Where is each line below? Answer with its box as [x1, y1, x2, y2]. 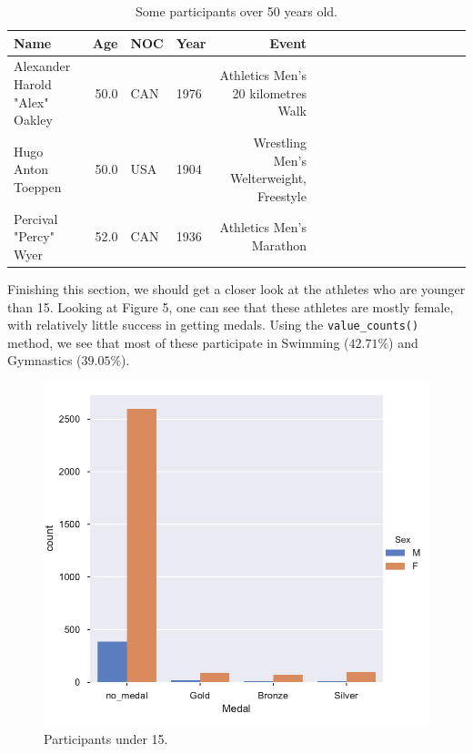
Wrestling [253, 133, 307, 152]
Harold [14, 75, 52, 94]
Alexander [14, 56, 71, 76]
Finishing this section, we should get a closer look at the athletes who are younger [7, 279, 466, 298]
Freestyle [257, 186, 307, 205]
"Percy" [14, 227, 55, 246]
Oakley [14, 110, 53, 129]
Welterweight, [229, 168, 307, 188]
